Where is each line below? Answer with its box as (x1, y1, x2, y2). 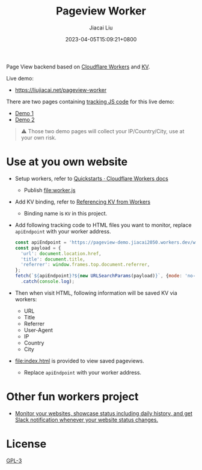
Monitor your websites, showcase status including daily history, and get (14, 409, 193, 417)
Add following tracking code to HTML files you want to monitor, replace (14, 221, 192, 229)
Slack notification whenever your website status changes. (14, 416, 158, 423)
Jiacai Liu (89, 24, 113, 31)
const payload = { (14, 245, 61, 251)
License (6, 437, 47, 451)
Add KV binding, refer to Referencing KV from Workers (14, 198, 151, 205)
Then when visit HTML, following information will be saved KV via (14, 289, 177, 297)
